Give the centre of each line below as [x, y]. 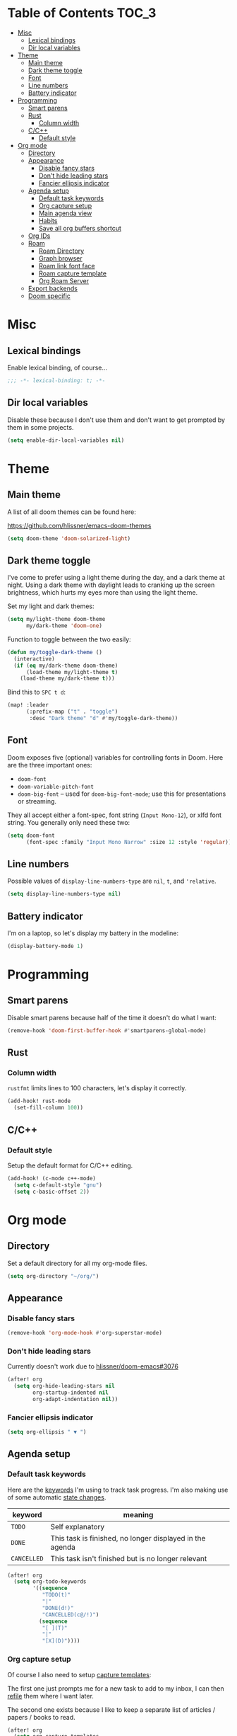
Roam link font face [67, 265]
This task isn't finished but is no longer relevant [129, 1558]
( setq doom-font [31, 835]
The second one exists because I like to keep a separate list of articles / [111, 1709]
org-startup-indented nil [71, 1393]
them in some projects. [41, 427]
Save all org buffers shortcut [80, 228]
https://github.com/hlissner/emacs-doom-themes [79, 525]
